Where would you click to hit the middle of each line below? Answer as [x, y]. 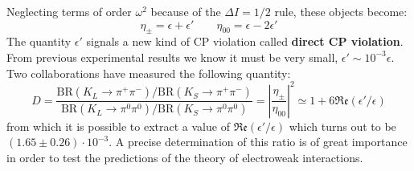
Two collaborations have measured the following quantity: [149, 73]
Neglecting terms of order [69, 11]
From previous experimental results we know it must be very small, [172, 57]
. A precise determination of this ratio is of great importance [258, 142]
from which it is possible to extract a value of [118, 126]
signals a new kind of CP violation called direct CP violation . [245, 41]
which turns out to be [342, 126]
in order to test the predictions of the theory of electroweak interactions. [185, 157]
